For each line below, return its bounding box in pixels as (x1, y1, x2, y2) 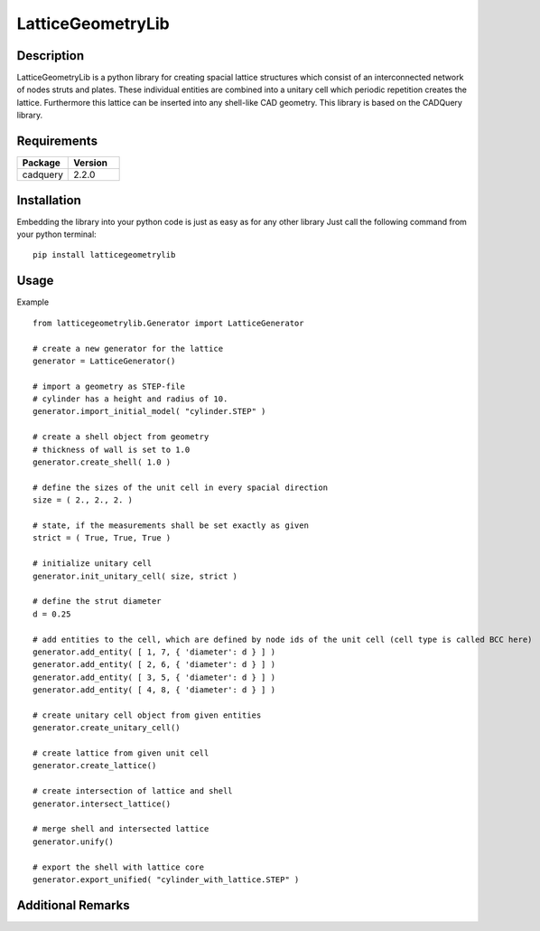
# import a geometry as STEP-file (33, 381, 185, 391)
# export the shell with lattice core (33, 861, 205, 872)
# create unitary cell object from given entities (33, 710, 262, 720)
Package (22, 156, 61, 169)
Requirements (16, 134, 98, 149)
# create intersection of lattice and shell (33, 786, 234, 796)
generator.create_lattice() (33, 760, 157, 771)
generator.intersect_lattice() (33, 798, 172, 809)
